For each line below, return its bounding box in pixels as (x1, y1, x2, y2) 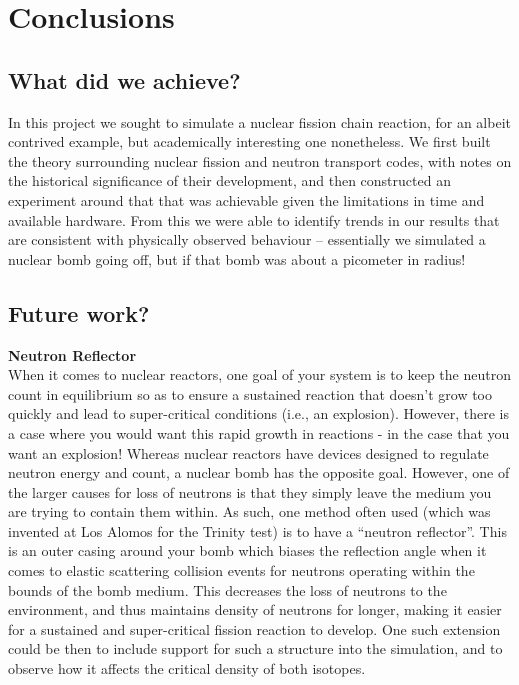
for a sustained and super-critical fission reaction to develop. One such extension (8, 618, 501, 639)
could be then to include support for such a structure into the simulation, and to (8, 638, 503, 659)
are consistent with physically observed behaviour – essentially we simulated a (8, 229, 486, 250)
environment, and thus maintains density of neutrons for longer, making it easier (8, 599, 502, 620)
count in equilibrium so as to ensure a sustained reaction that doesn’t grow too (8, 383, 493, 404)
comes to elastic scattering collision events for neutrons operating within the (8, 560, 475, 581)
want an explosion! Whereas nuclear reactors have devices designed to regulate (8, 442, 489, 463)
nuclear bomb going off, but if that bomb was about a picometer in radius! (8, 248, 466, 269)
